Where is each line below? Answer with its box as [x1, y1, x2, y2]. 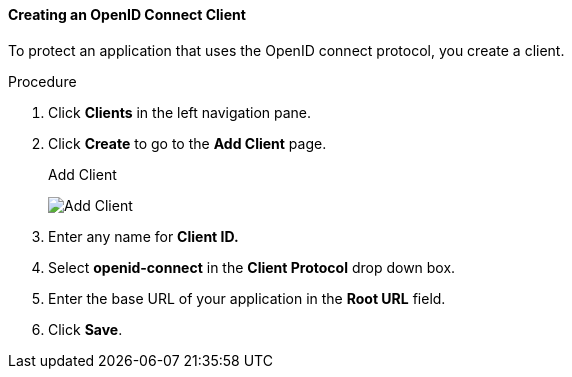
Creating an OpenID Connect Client [8, 6, 246, 23]
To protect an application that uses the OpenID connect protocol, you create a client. [8, 41, 565, 59]
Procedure [8, 72, 77, 90]
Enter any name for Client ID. [48, 227, 239, 245]
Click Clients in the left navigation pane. [48, 103, 312, 121]
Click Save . [48, 320, 123, 338]
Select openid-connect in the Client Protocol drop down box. [48, 258, 456, 276]
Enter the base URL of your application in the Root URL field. [48, 289, 446, 307]
